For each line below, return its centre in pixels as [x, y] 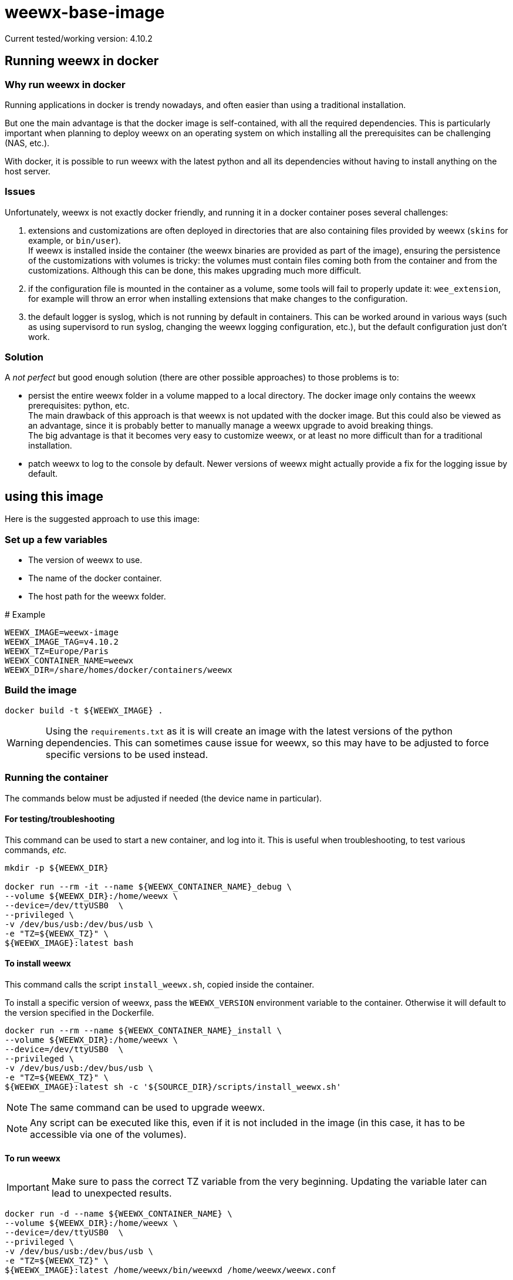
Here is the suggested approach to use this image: [102, 519]
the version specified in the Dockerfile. [80, 1013]
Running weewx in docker [82, 61]
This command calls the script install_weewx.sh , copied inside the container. [160, 984]
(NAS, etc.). [27, 143]
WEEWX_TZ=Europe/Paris [57, 651]
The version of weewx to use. [85, 560]
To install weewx [38, 964]
